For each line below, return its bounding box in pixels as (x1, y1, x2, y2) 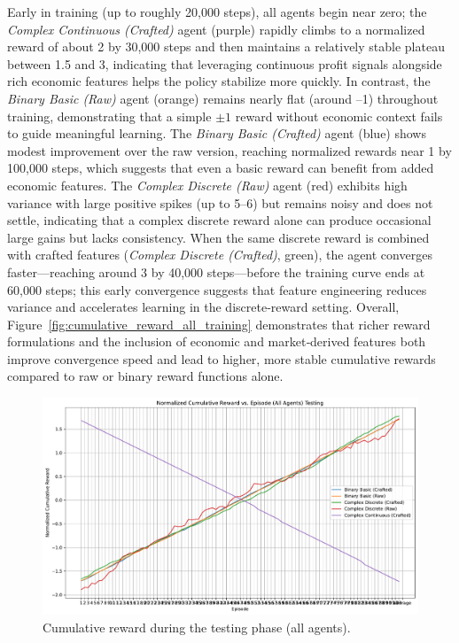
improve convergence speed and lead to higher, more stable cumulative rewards (7, 349, 436, 368)
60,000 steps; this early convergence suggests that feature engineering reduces (7, 280, 427, 298)
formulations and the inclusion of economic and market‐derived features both (7, 332, 426, 351)
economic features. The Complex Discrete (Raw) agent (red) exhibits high (7, 175, 408, 194)
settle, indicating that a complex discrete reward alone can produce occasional (7, 211, 432, 229)
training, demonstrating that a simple (7, 106, 212, 125)
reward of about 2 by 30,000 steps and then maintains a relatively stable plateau (7, 37, 445, 56)
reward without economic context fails (235, 106, 443, 125)
